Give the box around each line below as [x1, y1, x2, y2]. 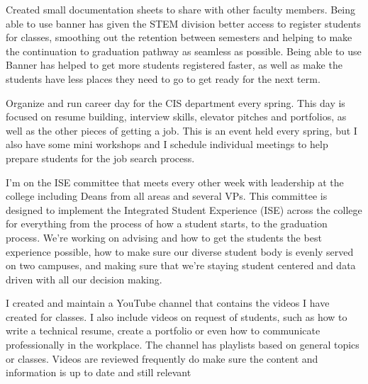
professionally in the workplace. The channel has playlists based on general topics [6, 337, 359, 352]
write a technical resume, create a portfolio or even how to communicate [6, 323, 320, 338]
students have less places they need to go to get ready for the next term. [6, 71, 320, 86]
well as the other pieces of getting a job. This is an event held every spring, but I [6, 123, 357, 137]
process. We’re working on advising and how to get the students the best [6, 230, 322, 244]
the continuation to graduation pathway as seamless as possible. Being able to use [6, 43, 362, 58]
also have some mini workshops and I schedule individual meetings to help [6, 137, 328, 152]
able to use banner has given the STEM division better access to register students [6, 16, 362, 30]
